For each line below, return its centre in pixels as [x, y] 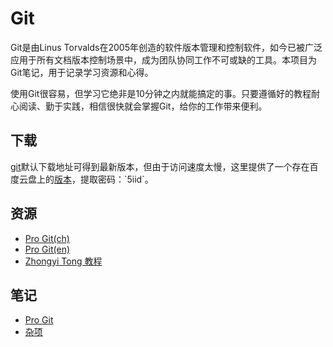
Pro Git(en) [47, 249]
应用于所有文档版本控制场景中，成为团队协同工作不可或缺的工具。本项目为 [163, 59]
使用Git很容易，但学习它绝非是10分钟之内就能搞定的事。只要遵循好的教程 [161, 93]
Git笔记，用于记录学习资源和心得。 [82, 72]
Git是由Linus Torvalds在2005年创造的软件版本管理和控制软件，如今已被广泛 [166, 47]
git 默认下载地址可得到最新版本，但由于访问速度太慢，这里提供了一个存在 [160, 166]
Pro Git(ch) [47, 238]
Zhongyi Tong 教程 [63, 261]
